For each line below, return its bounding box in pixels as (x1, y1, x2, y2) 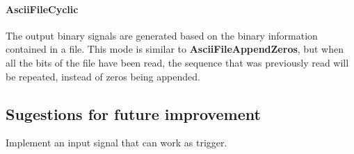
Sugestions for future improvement (6, 103, 261, 124)
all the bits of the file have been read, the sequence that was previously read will (6, 55, 349, 69)
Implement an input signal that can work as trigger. (6, 135, 227, 150)
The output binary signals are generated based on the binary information (6, 28, 318, 42)
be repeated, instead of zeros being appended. (6, 69, 200, 83)
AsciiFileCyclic (6, 1, 79, 16)
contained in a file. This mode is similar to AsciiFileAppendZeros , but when (6, 42, 344, 56)
